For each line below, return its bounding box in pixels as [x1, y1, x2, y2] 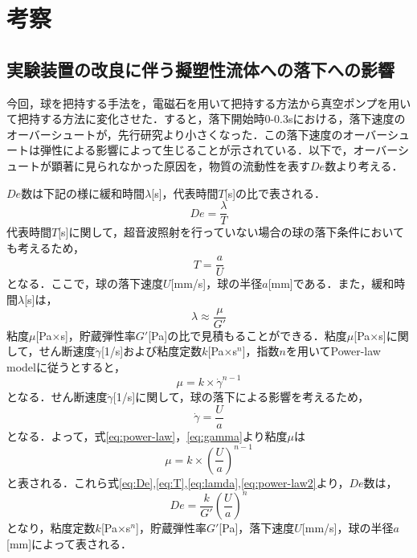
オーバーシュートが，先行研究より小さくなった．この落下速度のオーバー [6, 125, 388, 142]
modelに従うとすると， [6, 358, 125, 375]
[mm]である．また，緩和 [268, 275, 395, 292]
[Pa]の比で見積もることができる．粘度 [148, 326, 347, 343]
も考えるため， [6, 239, 84, 256]
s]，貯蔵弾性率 [60, 326, 136, 343]
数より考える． [325, 157, 403, 174]
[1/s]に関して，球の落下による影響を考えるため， [112, 388, 370, 405]
